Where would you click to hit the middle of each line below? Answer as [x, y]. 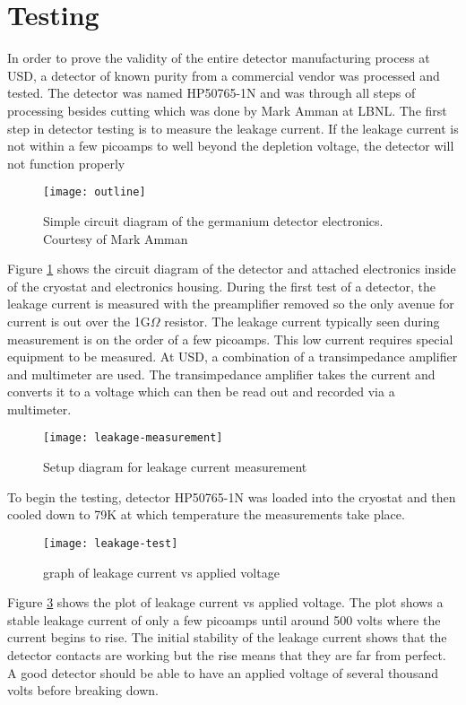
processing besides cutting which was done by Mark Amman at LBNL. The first [227, 110]
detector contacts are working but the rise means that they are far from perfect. [227, 654]
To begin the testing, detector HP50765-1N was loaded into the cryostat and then [232, 496]
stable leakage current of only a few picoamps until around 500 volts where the [224, 619]
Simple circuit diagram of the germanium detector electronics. [213, 220]
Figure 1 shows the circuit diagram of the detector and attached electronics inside [232, 269]
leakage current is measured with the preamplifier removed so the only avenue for [231, 304]
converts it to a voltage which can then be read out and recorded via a [201, 392]
